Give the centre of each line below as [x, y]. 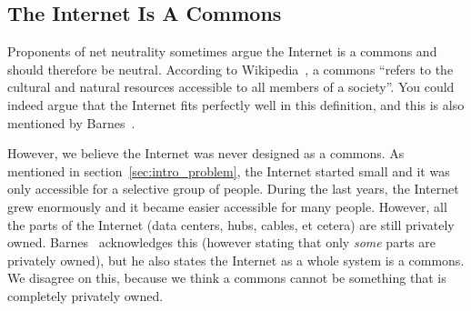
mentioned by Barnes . [71, 122]
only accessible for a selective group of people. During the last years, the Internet [233, 189]
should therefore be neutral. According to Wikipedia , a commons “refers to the [230, 69]
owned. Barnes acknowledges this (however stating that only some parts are [221, 242]
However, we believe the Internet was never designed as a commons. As [206, 153]
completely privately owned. [85, 295]
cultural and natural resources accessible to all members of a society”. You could [231, 87]
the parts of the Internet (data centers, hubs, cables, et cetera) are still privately [231, 224]
